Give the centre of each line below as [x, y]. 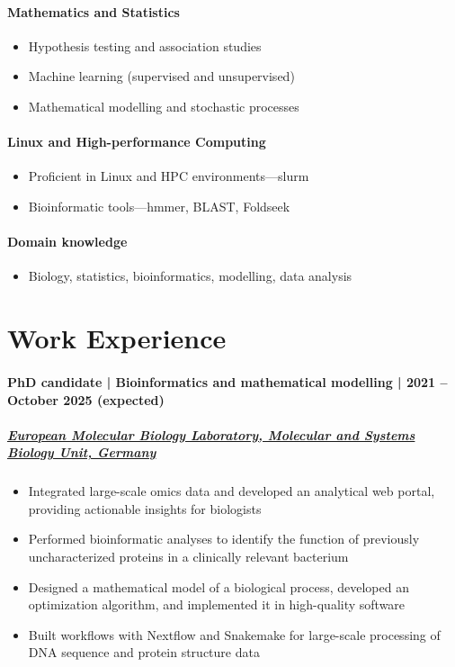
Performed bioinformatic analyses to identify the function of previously [224, 539]
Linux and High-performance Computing [137, 142]
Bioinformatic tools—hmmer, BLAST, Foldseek [159, 206]
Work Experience [117, 338]
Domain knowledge [67, 242]
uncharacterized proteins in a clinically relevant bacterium [188, 557]
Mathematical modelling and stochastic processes [164, 106]
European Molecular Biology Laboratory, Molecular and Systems [211, 434]
